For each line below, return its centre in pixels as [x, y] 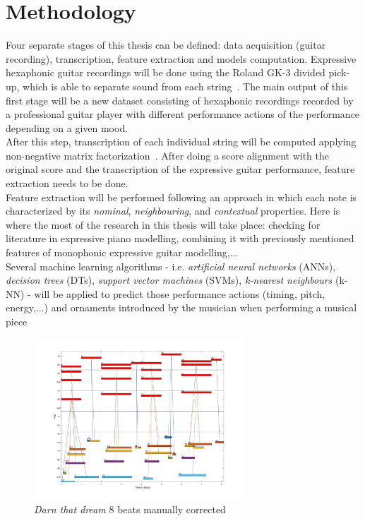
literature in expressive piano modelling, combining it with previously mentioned [180, 238]
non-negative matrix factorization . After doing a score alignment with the [167, 155]
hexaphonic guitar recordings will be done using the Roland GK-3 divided [166, 72]
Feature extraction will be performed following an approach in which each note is [181, 197]
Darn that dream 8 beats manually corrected [130, 509]
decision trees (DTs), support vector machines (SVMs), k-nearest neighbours [169, 280]
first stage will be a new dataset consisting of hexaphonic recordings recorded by [180, 100]
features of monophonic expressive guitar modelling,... [122, 252]
